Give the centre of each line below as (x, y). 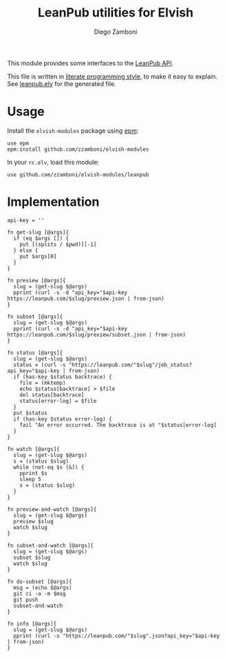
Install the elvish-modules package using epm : (73, 130)
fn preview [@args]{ (37, 280)
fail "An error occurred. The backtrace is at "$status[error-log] (118, 425)
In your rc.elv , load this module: (53, 162)
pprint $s (34, 473)
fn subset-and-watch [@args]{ (51, 545)
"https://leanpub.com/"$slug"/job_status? (130, 365)
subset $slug (32, 558)
